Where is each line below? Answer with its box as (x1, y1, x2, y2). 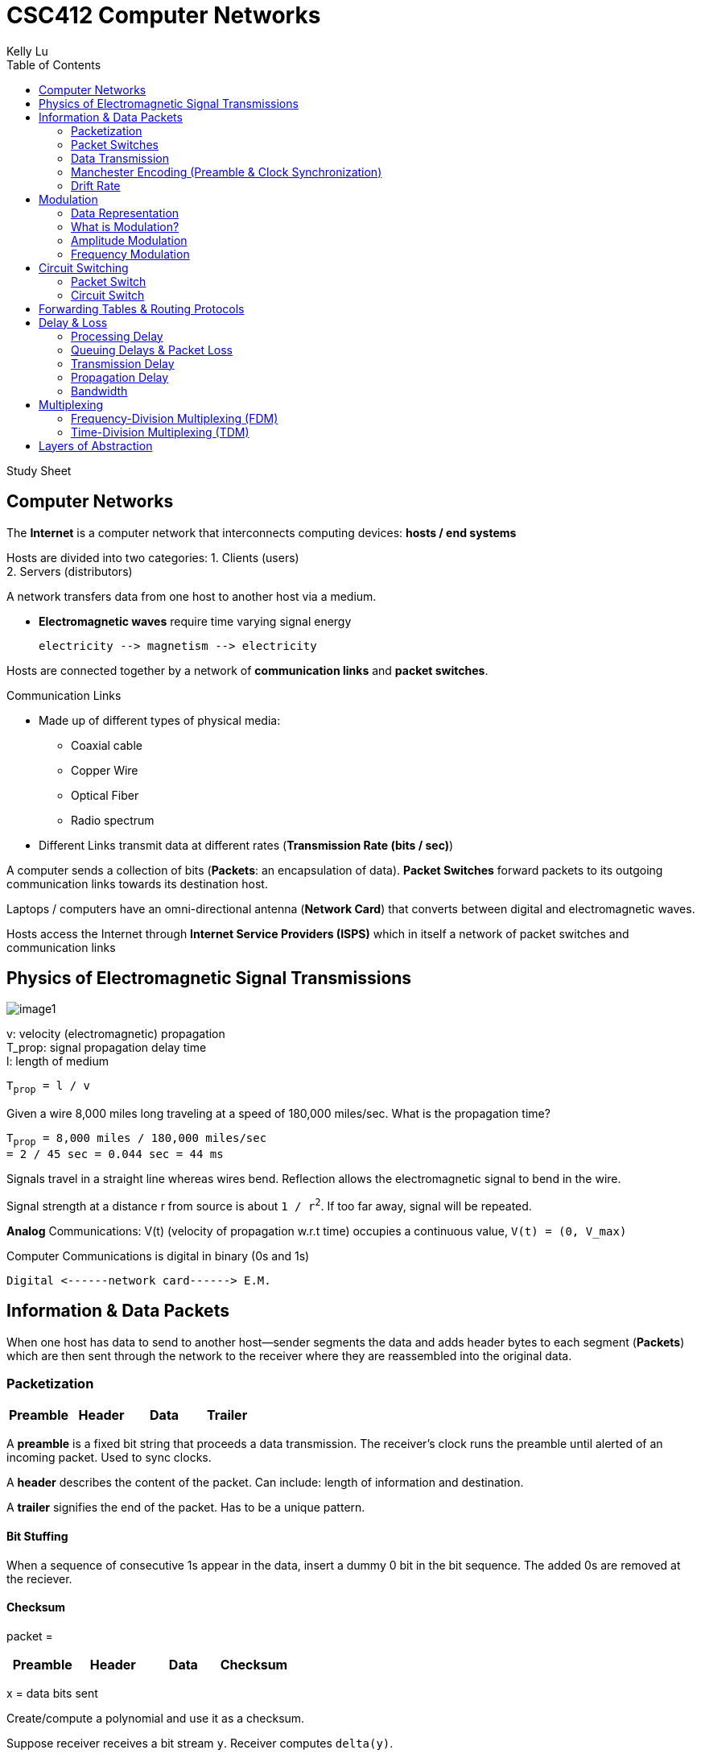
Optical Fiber (71, 788, 139, 802)
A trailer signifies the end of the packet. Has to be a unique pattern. (6, 1500, 365, 1515)
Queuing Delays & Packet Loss (71, 342, 233, 357)
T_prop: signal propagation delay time (6, 1040, 207, 1055)
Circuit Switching (39, 260, 129, 275)
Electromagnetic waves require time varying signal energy (39, 614, 352, 628)
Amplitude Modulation (71, 233, 188, 247)
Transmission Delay (71, 356, 175, 370)
